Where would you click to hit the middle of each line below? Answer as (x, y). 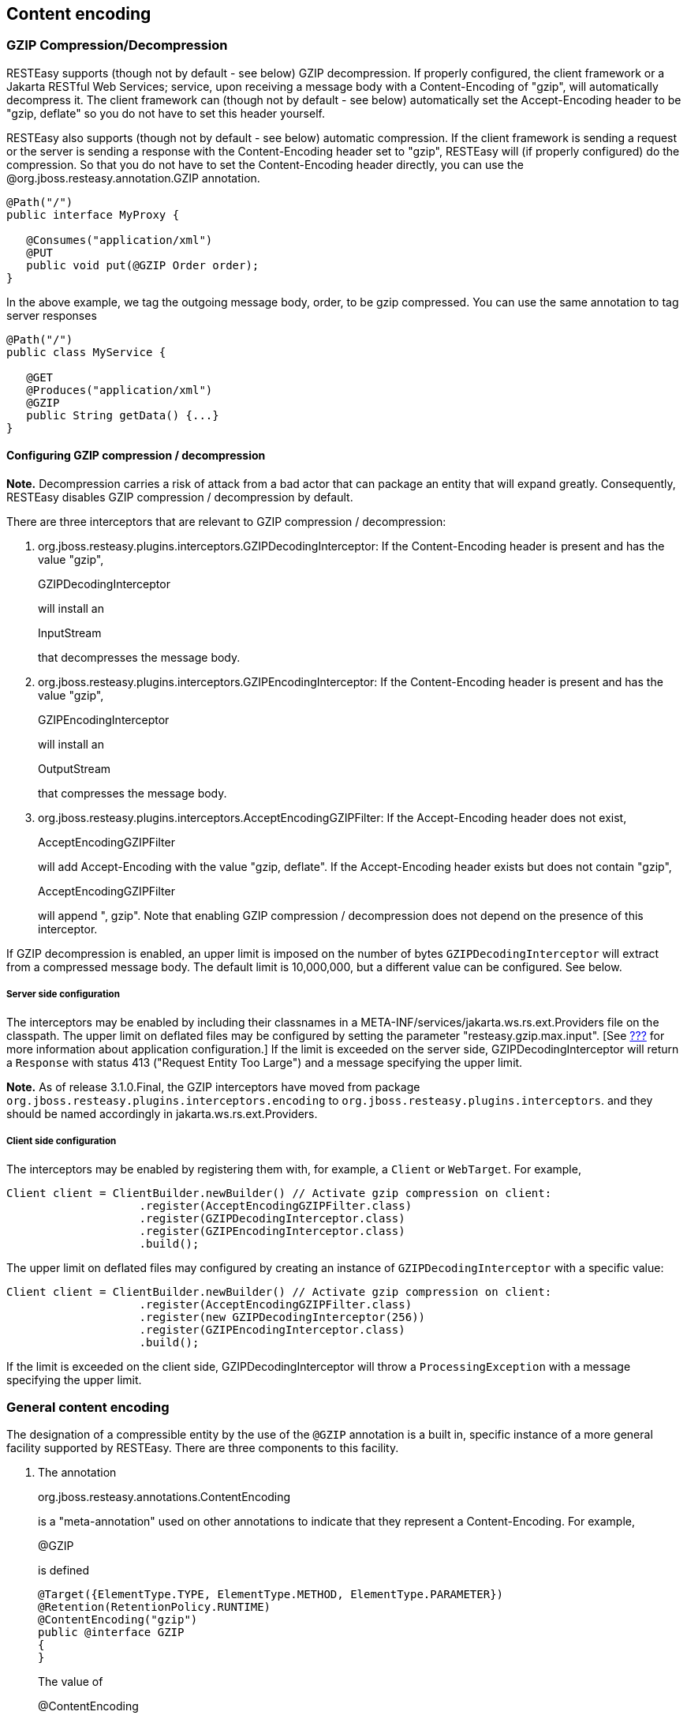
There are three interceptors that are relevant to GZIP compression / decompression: (226, 522)
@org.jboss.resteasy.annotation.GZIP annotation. (133, 178)
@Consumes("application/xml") (119, 240)
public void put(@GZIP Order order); (143, 265)
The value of (71, 1682)
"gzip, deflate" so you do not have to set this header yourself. (166, 113)
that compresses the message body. (133, 794)
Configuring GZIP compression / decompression (136, 456)
